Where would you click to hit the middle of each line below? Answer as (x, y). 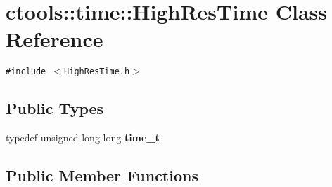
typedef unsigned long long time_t (83, 138)
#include (26, 72)
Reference (55, 39)
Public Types (55, 108)
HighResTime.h (97, 72)
